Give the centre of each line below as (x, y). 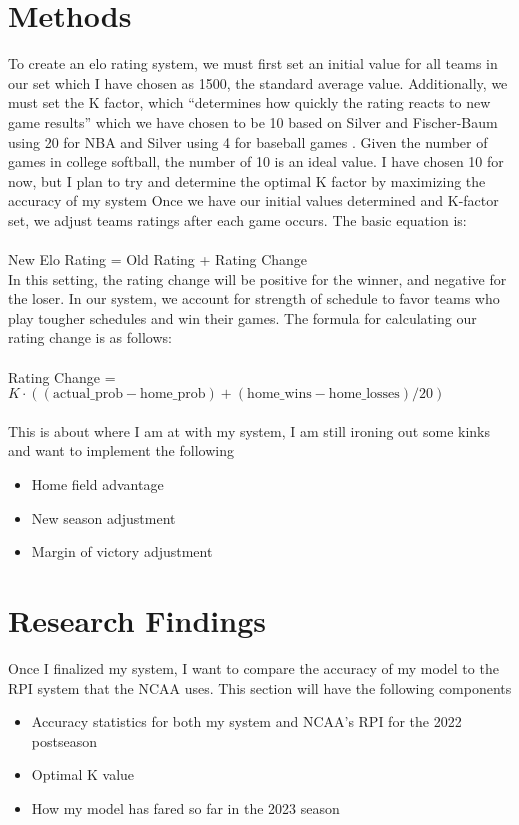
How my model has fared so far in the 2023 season (185, 807)
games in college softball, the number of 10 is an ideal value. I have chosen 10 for (256, 161)
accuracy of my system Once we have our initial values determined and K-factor (253, 200)
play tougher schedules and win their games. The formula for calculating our (242, 317)
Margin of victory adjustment (122, 551)
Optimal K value (83, 774)
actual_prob (87, 394)
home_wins (279, 394)
